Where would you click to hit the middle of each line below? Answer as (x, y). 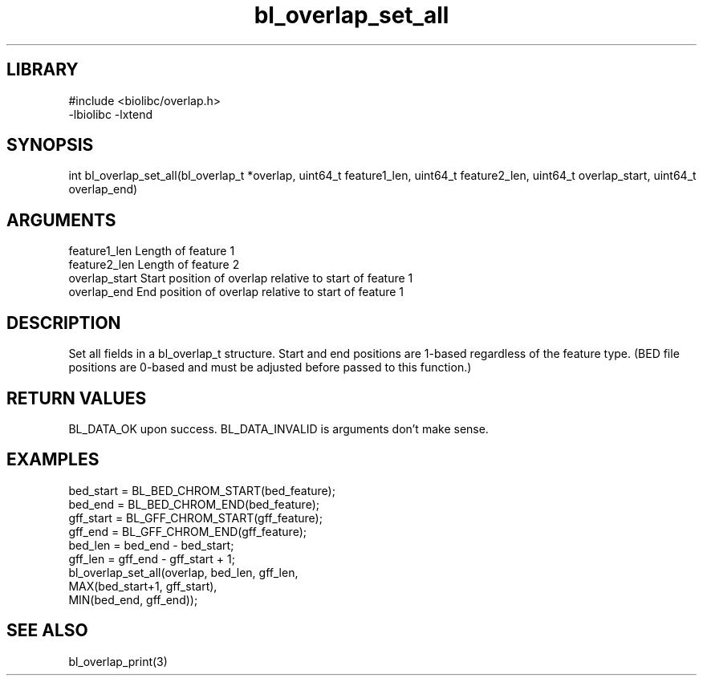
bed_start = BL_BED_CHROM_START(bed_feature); (202, 490)
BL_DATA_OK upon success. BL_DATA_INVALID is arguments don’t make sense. (278, 428)
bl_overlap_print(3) (118, 661)
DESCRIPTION (64, 323)
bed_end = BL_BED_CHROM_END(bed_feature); (194, 504)
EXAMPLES (53, 460)
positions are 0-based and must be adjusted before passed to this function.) (270, 367)
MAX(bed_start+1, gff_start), (143, 586)
